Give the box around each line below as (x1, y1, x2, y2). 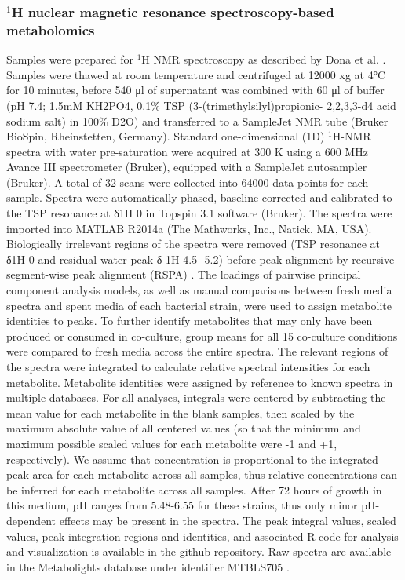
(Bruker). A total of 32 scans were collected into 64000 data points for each (6, 173, 369, 190)
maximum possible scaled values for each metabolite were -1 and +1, (6, 435, 337, 451)
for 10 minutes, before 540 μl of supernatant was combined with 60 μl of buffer (6, 82, 385, 98)
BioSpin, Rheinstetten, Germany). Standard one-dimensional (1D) (6, 128, 325, 144)
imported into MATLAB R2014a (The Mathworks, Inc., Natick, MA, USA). (6, 220, 372, 236)
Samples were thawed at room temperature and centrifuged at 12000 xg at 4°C (6, 66, 386, 82)
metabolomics (6, 20, 95, 39)
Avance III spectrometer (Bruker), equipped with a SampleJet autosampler (6, 159, 367, 175)
